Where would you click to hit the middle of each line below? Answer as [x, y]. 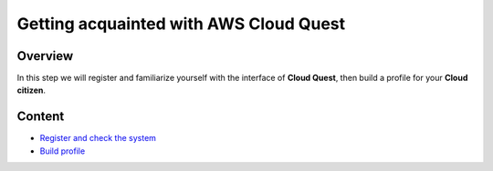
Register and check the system [98, 138]
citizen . [31, 90]
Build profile [63, 151]
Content [41, 117]
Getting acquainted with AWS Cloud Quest [181, 24]
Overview [45, 56]
